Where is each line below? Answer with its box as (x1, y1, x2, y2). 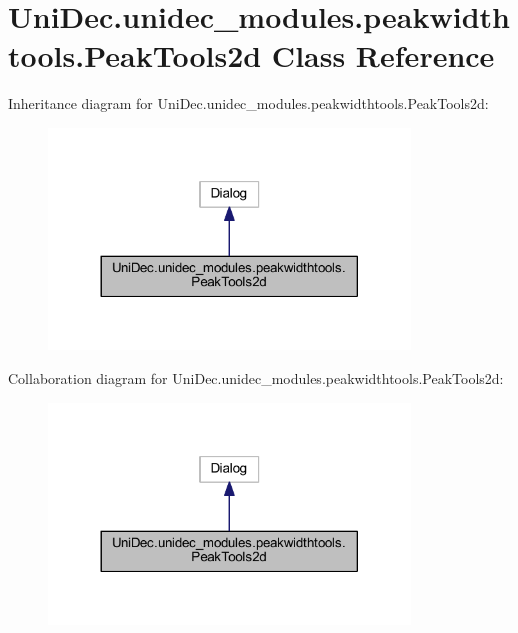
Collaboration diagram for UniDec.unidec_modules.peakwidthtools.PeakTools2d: (8, 368, 504, 389)
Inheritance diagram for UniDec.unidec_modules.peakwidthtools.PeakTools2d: (8, 93, 489, 114)
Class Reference (271, 35, 495, 76)
